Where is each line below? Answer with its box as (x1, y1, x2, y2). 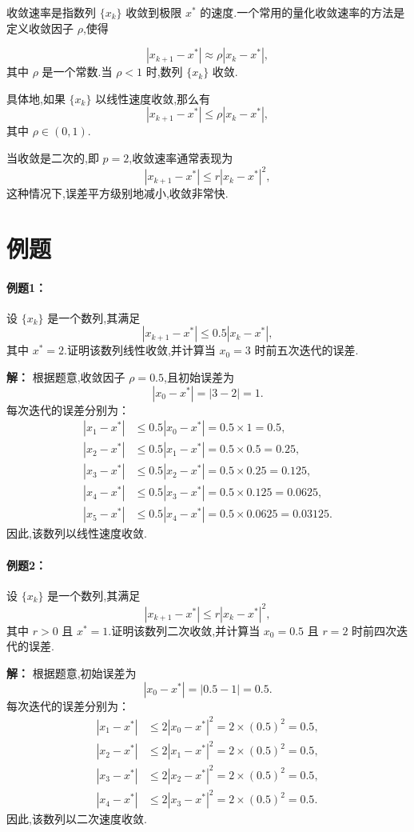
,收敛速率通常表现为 (129, 149, 233, 166)
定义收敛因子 (6, 19, 74, 36)
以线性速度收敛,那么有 (95, 90, 211, 106)
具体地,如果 (6, 90, 66, 106)
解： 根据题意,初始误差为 (6, 665, 137, 682)
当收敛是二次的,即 (6, 149, 99, 166)
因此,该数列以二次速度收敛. (6, 810, 147, 827)
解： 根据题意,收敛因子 (6, 369, 125, 386)
